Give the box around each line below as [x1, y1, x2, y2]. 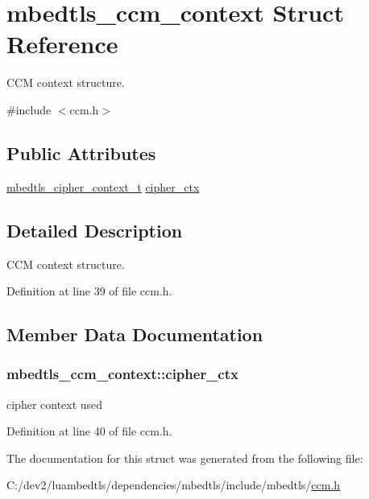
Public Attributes [6, 140, 156, 165]
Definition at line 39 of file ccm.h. [6, 282, 172, 299]
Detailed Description [6, 217, 183, 242]
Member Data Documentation [6, 322, 263, 347]
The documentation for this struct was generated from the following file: [6, 449, 363, 466]
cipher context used [6, 395, 103, 412]
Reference [6, 27, 118, 60]
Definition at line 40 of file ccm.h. [6, 423, 172, 439]
